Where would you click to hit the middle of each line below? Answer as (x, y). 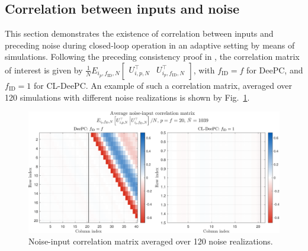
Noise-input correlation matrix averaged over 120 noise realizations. (151, 241)
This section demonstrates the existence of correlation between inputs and (139, 33)
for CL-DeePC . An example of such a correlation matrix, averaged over (163, 85)
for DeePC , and (275, 70)
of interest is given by (44, 70)
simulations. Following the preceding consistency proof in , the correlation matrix (152, 57)
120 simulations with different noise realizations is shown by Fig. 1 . (127, 97)
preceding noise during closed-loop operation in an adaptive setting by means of (150, 45)
